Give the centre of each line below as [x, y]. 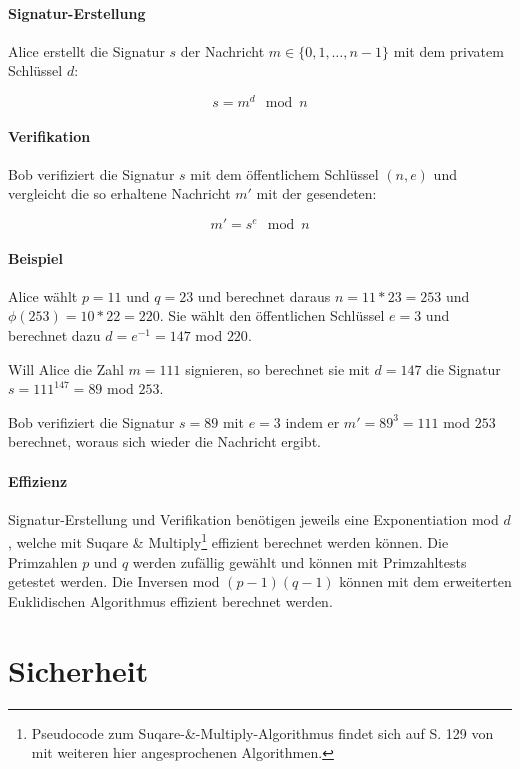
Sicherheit [78, 669]
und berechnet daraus [264, 295]
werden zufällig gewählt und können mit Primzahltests [299, 561]
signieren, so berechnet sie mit [277, 368]
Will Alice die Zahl [66, 368]
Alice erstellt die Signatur [86, 50]
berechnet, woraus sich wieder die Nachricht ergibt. [164, 441]
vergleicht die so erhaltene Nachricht [119, 193]
